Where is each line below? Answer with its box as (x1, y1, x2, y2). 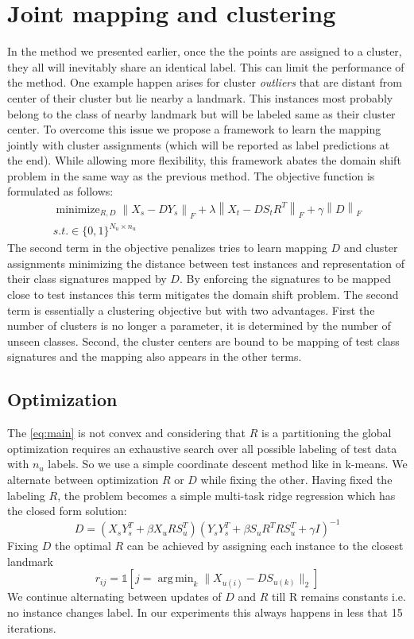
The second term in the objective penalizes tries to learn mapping (7, 239, 327, 256)
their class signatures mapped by (7, 270, 167, 287)
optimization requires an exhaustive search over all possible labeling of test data (7, 440, 397, 456)
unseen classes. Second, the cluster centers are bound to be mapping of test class (7, 332, 400, 349)
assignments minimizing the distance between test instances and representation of (7, 254, 404, 271)
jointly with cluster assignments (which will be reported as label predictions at (7, 136, 390, 153)
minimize (56, 203, 100, 215)
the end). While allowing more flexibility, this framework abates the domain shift (7, 152, 401, 168)
